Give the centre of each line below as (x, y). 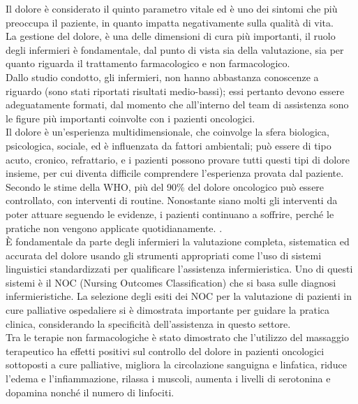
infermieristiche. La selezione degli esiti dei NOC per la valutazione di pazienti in (179, 296)
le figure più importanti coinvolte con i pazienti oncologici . (130, 118)
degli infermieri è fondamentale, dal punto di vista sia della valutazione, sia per (175, 49)
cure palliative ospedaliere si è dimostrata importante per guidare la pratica (168, 310)
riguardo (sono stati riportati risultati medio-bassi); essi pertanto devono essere (175, 91)
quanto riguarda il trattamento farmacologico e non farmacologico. (148, 63)
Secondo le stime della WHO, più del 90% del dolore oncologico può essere (165, 186)
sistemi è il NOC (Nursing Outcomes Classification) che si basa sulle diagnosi (171, 282)
